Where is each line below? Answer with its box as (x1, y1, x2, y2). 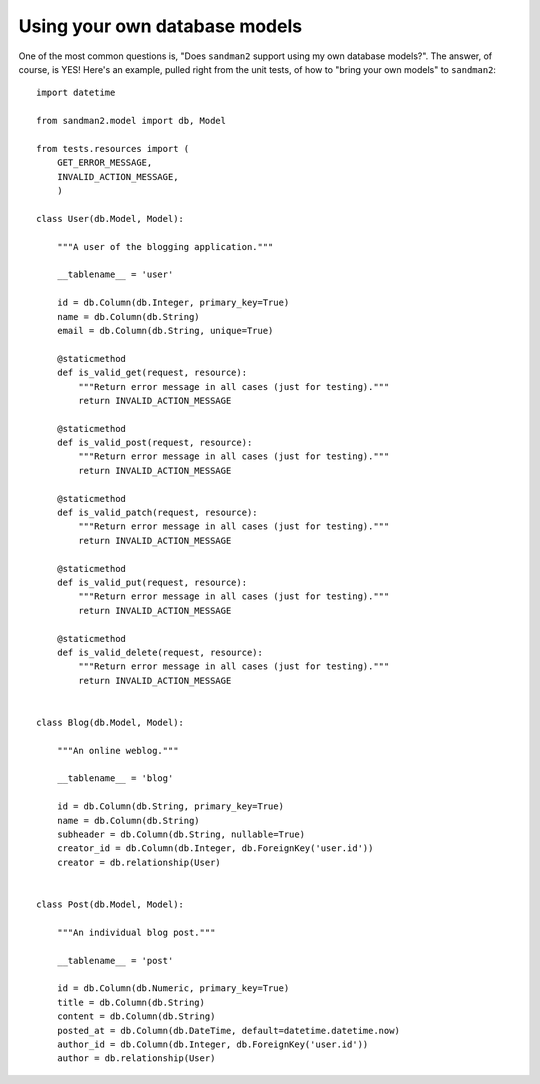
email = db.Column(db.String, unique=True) (56, 325, 274, 336)
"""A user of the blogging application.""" (56, 241, 274, 252)
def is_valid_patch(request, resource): (56, 507, 259, 519)
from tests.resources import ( (36, 143, 190, 154)
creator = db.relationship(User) (56, 856, 222, 868)
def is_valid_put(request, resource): (56, 577, 248, 588)
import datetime (36, 87, 116, 99)
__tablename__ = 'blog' (56, 773, 174, 784)
